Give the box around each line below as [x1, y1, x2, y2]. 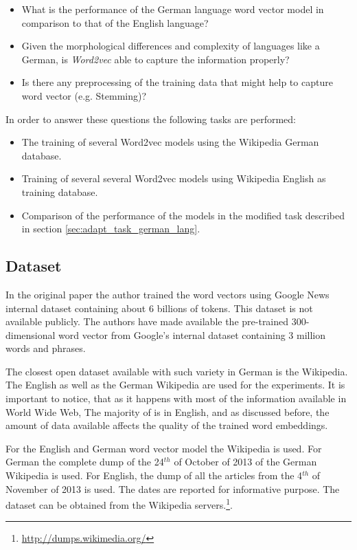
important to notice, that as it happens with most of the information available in [5, 391, 347, 406]
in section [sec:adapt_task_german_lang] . [21, 221, 200, 236]
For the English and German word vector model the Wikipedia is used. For [5, 441, 322, 455]
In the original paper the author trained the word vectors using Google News [5, 287, 330, 301]
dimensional [5, 327, 56, 342]
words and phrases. [5, 341, 86, 355]
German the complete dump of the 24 [5, 454, 164, 469]
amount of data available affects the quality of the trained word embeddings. [5, 418, 328, 432]
